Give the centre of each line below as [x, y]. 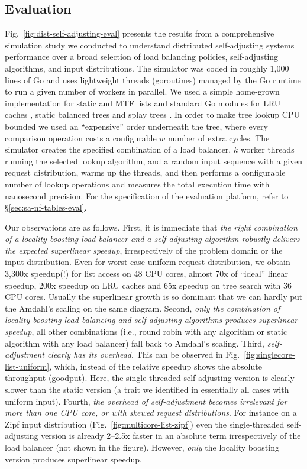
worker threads [267, 149]
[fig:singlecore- [269, 355]
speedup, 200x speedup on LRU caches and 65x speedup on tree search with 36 [148, 285]
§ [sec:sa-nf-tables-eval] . [46, 207]
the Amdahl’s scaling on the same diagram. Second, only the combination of [143, 308]
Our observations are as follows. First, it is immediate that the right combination [151, 227]
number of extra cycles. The [219, 138]
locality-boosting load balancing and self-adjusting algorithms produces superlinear [151, 320]
